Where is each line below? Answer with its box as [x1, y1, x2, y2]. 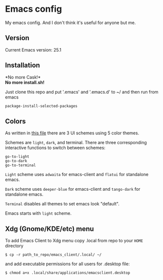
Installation [5, 61, 40, 70]
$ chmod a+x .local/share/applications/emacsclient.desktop [5, 271, 131, 276]
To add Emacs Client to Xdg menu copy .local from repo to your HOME [5, 238, 143, 244]
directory [5, 243, 23, 249]
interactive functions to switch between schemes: [5, 145, 106, 151]
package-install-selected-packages [5, 103, 78, 108]
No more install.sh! [5, 79, 45, 85]
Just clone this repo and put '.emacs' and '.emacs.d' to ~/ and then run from [5, 89, 159, 95]
